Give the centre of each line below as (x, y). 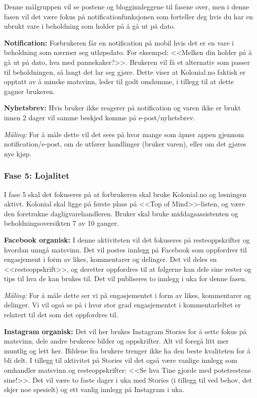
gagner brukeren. (29, 91)
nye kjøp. (18, 153)
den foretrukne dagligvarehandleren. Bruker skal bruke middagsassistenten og (121, 213)
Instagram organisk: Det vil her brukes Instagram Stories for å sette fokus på (125, 331)
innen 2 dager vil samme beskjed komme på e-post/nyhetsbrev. (100, 117)
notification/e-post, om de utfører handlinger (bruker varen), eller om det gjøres (125, 144)
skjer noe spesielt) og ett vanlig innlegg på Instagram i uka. (94, 389)
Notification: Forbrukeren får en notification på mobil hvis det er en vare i (119, 42)
